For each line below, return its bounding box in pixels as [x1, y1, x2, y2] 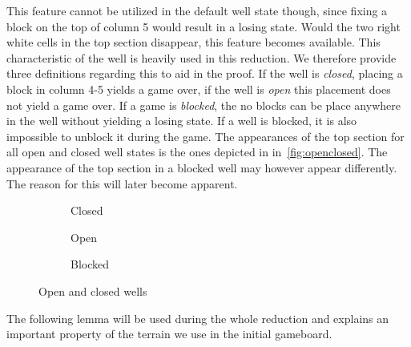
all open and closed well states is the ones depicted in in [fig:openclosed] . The [6, 143, 388, 160]
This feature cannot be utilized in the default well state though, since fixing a [6, 2, 388, 18]
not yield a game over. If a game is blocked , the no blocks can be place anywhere [6, 96, 401, 113]
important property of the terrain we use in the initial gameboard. [6, 325, 332, 342]
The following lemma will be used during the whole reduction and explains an [6, 309, 389, 326]
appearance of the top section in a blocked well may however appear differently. [6, 159, 397, 176]
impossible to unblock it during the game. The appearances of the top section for [6, 127, 405, 144]
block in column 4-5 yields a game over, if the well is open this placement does [6, 80, 391, 97]
